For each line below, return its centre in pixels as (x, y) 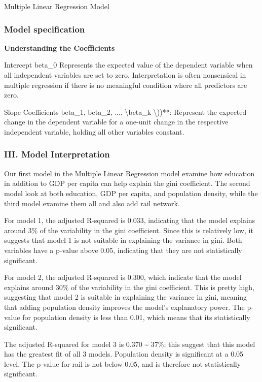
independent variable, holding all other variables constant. (94, 131)
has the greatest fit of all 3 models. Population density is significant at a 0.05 (124, 354)
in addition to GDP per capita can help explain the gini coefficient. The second (127, 183)
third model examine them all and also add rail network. (92, 203)
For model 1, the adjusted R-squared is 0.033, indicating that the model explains (130, 220)
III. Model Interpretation (57, 154)
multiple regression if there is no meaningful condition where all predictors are (126, 85)
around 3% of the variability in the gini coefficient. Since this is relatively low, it (129, 230)
